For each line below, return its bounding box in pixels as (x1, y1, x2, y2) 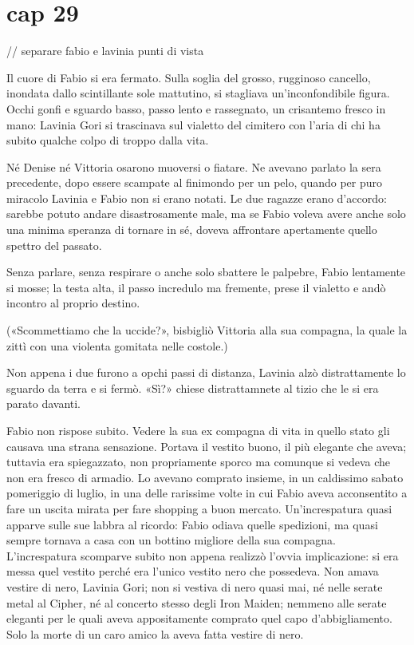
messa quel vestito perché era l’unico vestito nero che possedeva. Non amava (6, 563, 379, 580)
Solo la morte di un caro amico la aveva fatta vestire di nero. (6, 625, 304, 642)
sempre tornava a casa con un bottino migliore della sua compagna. (6, 532, 336, 548)
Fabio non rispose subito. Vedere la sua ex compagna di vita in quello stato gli (6, 422, 390, 438)
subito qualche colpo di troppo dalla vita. (6, 132, 209, 148)
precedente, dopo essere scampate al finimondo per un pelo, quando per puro (6, 174, 383, 191)
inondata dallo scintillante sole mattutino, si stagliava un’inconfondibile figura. (6, 85, 390, 101)
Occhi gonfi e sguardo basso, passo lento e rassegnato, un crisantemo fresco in (6, 100, 386, 117)
